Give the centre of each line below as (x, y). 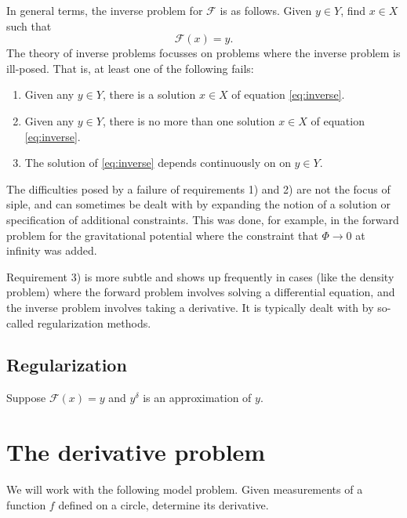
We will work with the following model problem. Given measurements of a (185, 489)
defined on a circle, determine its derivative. (164, 504)
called (20, 322)
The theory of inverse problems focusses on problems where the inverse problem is (203, 53)
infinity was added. (52, 250)
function (26, 504)
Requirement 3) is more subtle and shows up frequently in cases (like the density (200, 276)
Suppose (26, 398)
